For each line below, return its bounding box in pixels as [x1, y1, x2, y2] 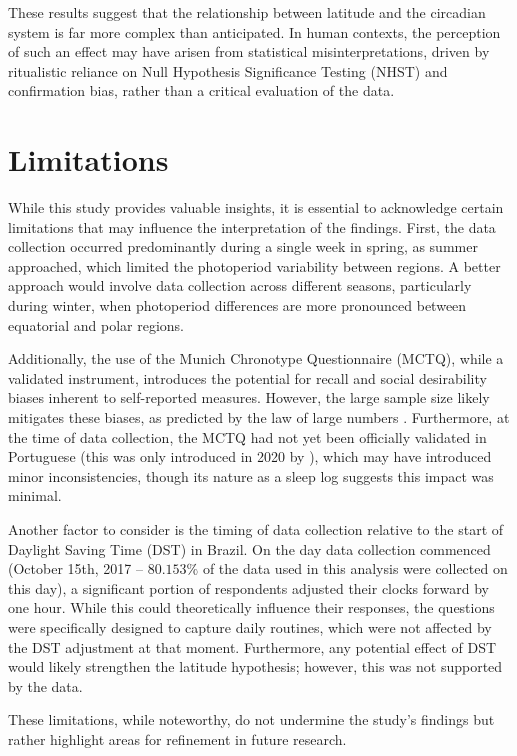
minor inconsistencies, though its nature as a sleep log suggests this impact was [8, 465, 494, 486]
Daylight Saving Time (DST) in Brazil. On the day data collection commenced [8, 538, 491, 559]
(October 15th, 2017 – [8, 558, 143, 579]
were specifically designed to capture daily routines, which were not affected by [8, 616, 492, 637]
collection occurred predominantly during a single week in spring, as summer [8, 236, 478, 257]
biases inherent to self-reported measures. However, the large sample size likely [8, 387, 490, 408]
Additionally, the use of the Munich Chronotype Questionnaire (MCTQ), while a [8, 348, 504, 369]
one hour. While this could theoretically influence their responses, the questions [8, 597, 495, 618]
